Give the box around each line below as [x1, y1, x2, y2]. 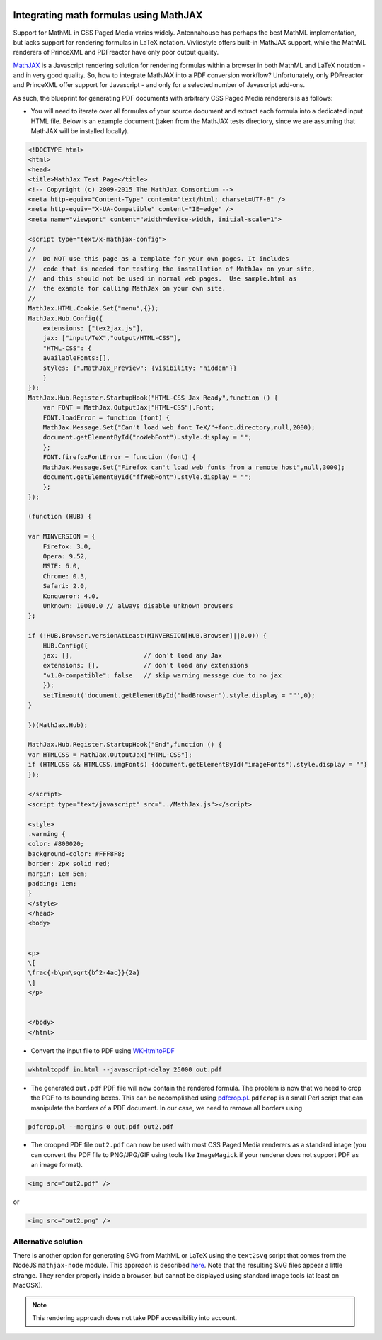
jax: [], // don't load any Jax [42, 651, 222, 659]
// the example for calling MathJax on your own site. [28, 284, 226, 293]
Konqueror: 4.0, [42, 592, 99, 600]
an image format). [30, 1161, 83, 1169]
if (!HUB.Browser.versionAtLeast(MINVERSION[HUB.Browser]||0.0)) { [28, 631, 267, 640]
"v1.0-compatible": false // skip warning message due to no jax [42, 671, 282, 680]
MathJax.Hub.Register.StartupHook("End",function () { [28, 741, 222, 749]
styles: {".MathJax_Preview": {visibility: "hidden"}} [42, 364, 237, 372]
